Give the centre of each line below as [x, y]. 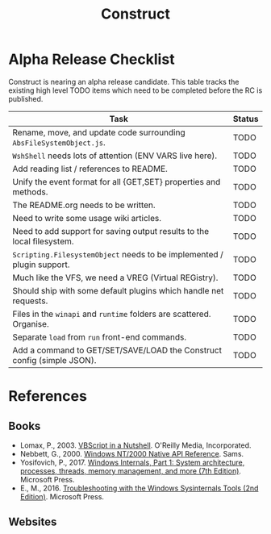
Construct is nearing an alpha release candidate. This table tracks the [124, 81]
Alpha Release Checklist [92, 59]
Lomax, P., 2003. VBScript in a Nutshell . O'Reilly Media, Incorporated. [135, 445]
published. [26, 98]
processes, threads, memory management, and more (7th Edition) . [131, 471]
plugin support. [41, 265]
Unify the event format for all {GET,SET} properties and [117, 181]
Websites [33, 522]
